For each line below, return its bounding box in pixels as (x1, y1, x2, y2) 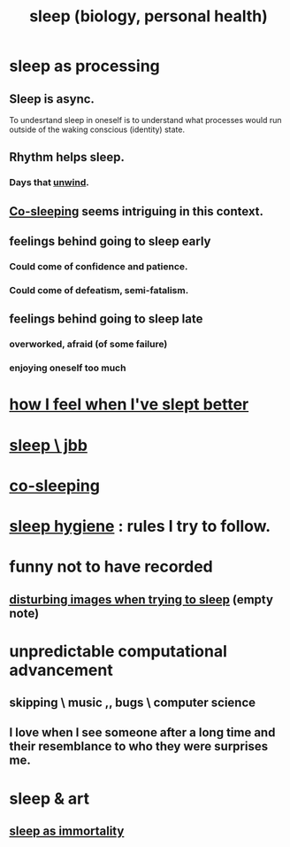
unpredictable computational (9, 641, 228, 661)
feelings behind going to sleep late (9, 312, 203, 327)
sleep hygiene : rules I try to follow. (9, 516, 271, 536)
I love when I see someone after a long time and (9, 725, 276, 741)
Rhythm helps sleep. (9, 150, 126, 165)
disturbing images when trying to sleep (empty (9, 592, 274, 607)
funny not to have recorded (9, 556, 214, 577)
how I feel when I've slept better (9, 394, 249, 415)
